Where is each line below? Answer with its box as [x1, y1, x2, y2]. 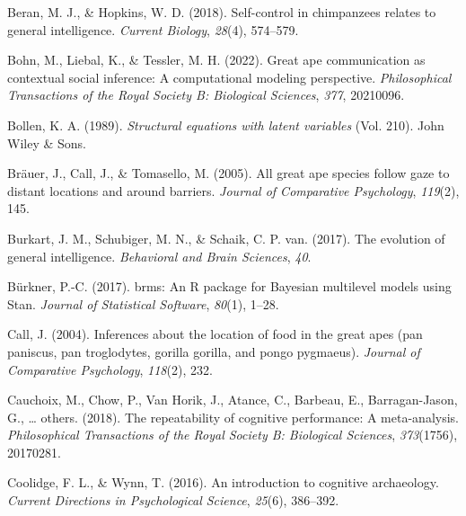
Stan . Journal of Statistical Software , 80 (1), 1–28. [7, 294, 279, 313]
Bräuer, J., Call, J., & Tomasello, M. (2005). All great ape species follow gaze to [7, 164, 450, 182]
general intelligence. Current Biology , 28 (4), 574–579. [7, 20, 299, 39]
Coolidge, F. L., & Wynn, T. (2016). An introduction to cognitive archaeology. [7, 473, 439, 492]
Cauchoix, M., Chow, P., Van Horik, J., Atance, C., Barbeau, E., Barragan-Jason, [7, 390, 458, 409]
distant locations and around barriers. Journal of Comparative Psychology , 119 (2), [7, 181, 460, 200]
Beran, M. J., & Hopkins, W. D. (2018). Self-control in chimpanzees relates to [7, 3, 436, 21]
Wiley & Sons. [7, 133, 86, 152]
